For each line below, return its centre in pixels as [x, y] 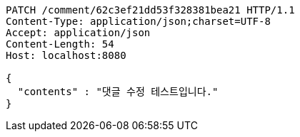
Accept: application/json [78, 33]
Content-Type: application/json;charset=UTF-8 [138, 21]
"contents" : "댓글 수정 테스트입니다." [118, 92]
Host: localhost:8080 [66, 55]
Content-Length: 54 [60, 44]
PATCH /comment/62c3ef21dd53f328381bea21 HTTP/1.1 [150, 10]
